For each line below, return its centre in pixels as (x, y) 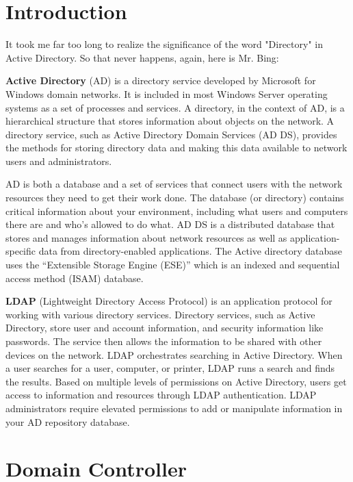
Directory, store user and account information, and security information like (165, 328)
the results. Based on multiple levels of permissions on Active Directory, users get (176, 381)
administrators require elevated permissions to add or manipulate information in (174, 408)
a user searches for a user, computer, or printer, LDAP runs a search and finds (170, 368)
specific (21, 251)
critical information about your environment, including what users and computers (177, 211)
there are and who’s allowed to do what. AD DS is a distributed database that (170, 224)
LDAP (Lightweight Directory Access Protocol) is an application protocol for (169, 301)
